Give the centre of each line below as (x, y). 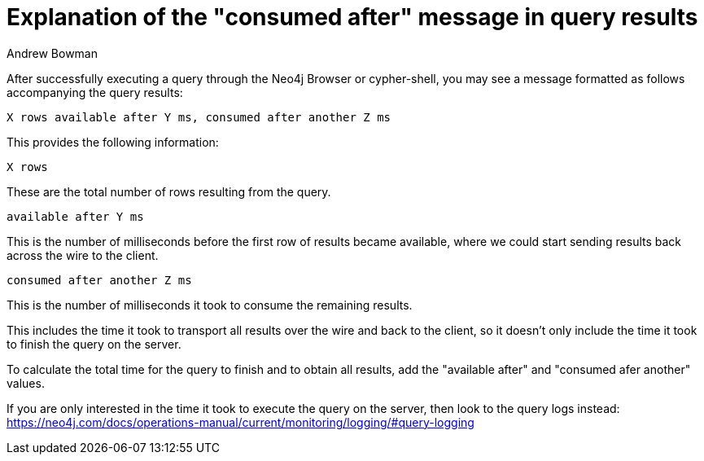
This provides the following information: (113, 142)
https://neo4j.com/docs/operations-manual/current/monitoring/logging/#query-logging (240, 422)
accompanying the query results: (95, 92)
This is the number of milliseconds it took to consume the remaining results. (210, 305)
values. (26, 383)
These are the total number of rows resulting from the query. (169, 191)
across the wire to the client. (83, 255)
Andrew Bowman (52, 53)
